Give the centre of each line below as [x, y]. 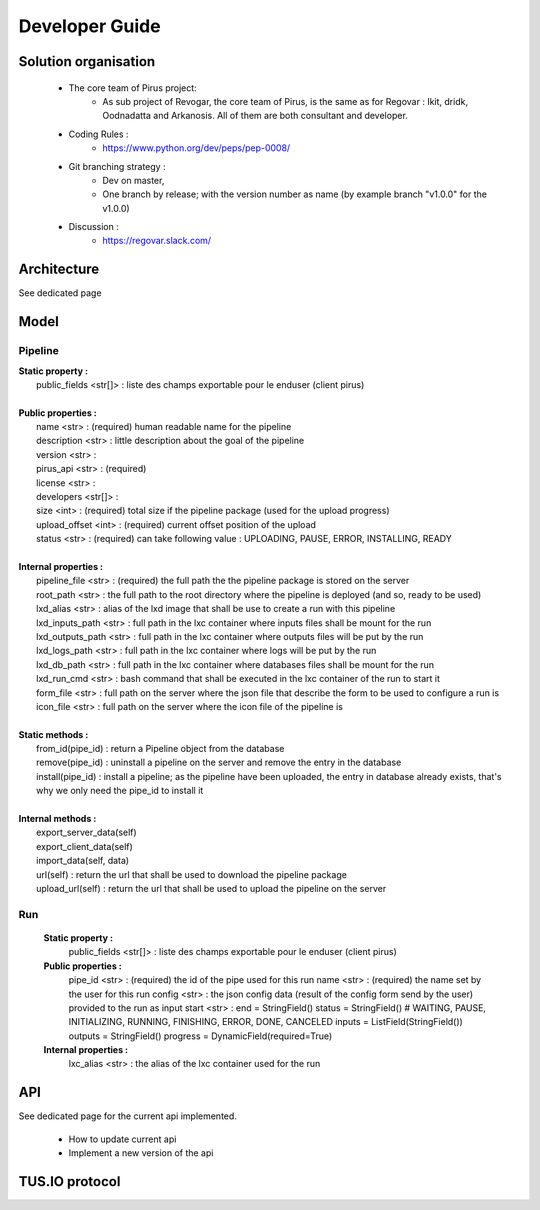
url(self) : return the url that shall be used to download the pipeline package [191, 874]
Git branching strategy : [117, 166]
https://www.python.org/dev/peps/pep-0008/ [196, 148]
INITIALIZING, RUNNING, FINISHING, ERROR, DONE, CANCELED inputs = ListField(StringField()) [266, 1022]
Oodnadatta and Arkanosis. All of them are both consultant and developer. [255, 116]
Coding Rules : [98, 134]
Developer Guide [89, 26]
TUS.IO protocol [69, 1181]
